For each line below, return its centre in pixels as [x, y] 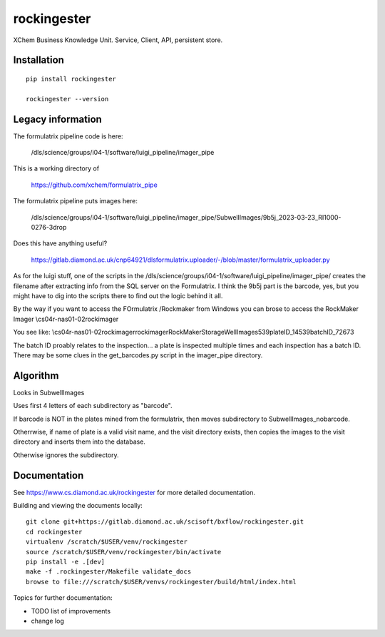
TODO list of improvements [71, 611]
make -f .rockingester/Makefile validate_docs [109, 572]
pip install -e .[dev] [66, 562]
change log [47, 621]
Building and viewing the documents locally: [78, 506]
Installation [38, 60]
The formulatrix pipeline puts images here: [76, 201]
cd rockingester [54, 532]
